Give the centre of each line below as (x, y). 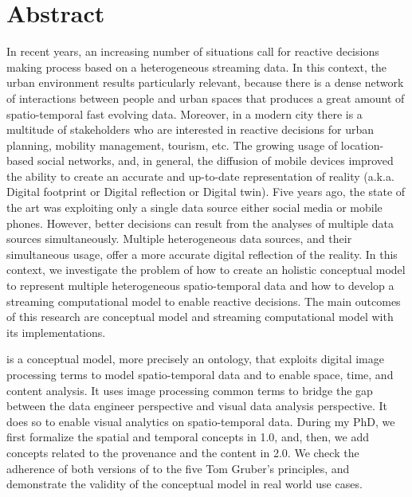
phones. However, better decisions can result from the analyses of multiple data (200, 223)
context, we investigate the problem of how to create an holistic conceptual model (206, 270)
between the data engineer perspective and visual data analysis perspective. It (197, 406)
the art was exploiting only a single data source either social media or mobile (194, 207)
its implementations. (56, 332)
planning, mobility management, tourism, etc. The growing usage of (172, 145)
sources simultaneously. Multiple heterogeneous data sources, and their (179, 239)
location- (362, 145)
